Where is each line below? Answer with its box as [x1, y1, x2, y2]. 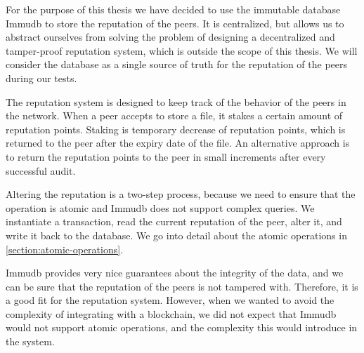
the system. [6, 334, 55, 349]
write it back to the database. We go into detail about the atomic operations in [6, 227, 347, 242]
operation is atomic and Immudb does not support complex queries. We [6, 200, 315, 215]
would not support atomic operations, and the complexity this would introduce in [6, 320, 358, 335]
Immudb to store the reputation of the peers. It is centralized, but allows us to [6, 15, 344, 30]
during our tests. [6, 70, 77, 85]
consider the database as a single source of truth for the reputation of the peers [6, 57, 348, 72]
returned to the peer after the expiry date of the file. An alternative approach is [6, 135, 350, 150]
